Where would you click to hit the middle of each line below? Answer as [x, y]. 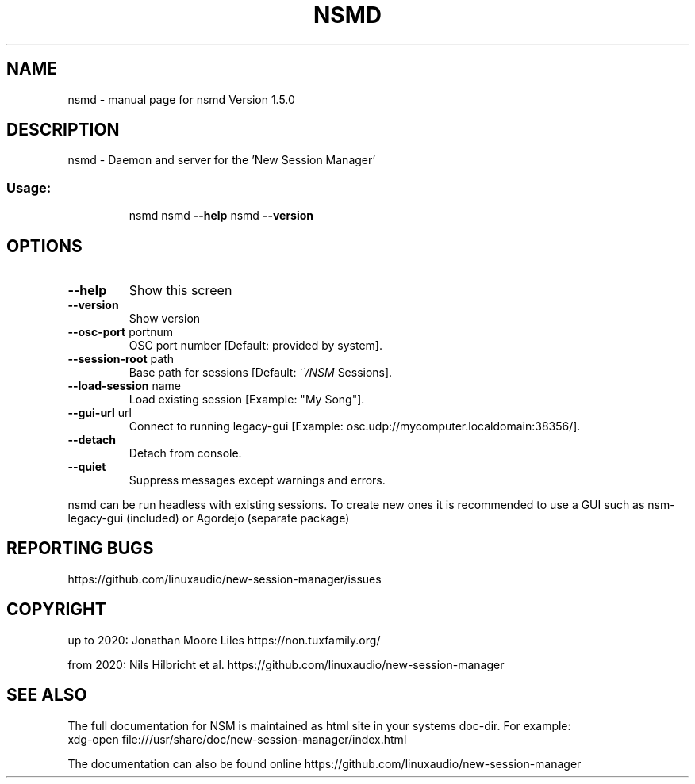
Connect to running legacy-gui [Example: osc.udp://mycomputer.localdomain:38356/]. [355, 426]
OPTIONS [44, 246]
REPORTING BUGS [80, 549]
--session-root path [121, 359]
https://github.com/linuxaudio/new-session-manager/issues [225, 579]
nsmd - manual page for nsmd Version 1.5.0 [181, 99]
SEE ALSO [47, 695]
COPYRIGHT [56, 610]
